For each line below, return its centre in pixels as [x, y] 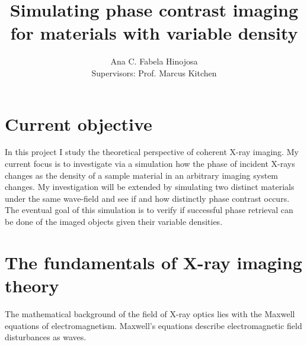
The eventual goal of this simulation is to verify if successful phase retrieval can [149, 210]
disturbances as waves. [46, 337]
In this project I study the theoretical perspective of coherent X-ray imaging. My [152, 152]
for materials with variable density [154, 33]
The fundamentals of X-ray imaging [153, 262]
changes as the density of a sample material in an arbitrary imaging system [142, 175]
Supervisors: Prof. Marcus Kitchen [154, 72]
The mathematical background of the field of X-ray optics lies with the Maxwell [150, 313]
